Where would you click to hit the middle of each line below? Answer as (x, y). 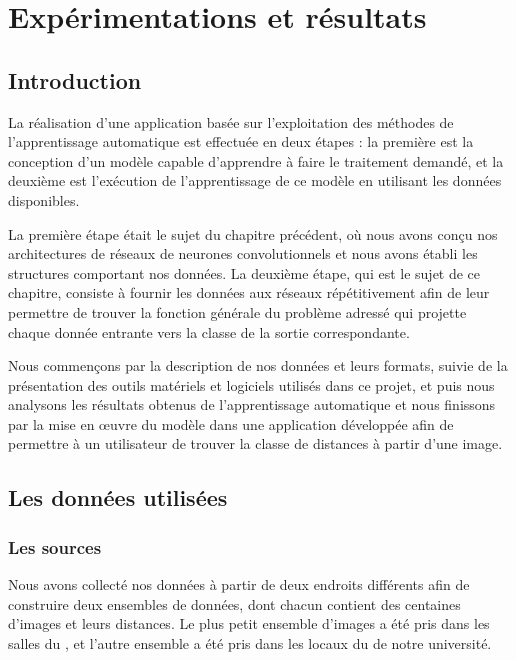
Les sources (55, 546)
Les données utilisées (118, 497)
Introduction (75, 79)
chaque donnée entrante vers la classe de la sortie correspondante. (209, 331)
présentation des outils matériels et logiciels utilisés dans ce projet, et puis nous (251, 384)
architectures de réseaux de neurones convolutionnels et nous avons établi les (243, 253)
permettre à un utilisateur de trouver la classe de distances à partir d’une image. (255, 443)
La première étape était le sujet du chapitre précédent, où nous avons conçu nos (253, 233)
